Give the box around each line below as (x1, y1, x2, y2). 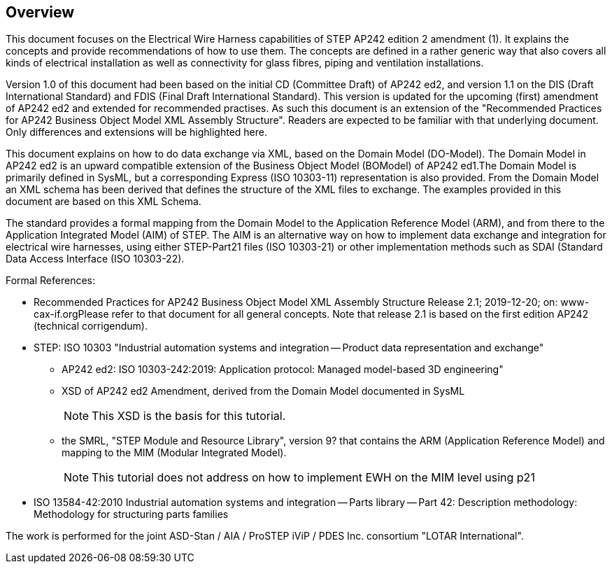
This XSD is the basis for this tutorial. (92, 409, 286, 423)
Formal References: (6, 274, 96, 287)
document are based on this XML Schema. (6, 195, 201, 208)
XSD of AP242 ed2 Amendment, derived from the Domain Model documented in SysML (62, 385, 465, 398)
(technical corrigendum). (34, 320, 148, 332)
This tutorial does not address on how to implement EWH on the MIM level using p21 (92, 470, 535, 485)
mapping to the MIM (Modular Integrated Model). (62, 447, 287, 459)
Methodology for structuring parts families (34, 508, 229, 521)
